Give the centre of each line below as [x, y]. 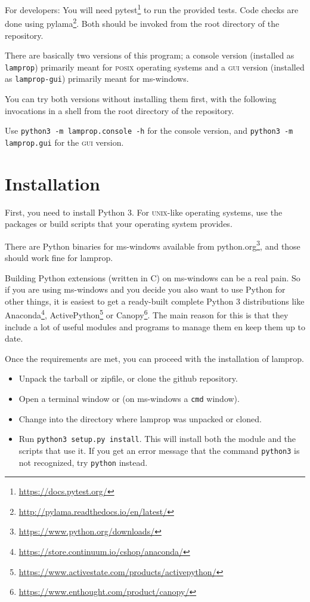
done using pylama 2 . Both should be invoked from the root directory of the [142, 22]
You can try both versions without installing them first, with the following [141, 99]
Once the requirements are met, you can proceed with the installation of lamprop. [155, 358]
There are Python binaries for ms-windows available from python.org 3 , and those [153, 245]
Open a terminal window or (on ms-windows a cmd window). [129, 399]
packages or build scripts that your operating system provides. [119, 224]
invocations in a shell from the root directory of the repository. [120, 110]
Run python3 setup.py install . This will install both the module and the [157, 439]
